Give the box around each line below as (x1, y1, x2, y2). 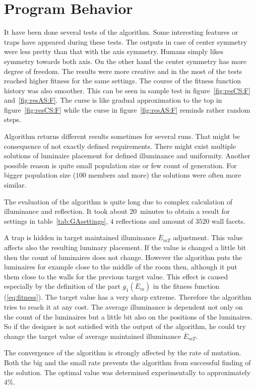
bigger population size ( (4, 170, 76, 180)
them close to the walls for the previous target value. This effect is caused (4, 271, 228, 281)
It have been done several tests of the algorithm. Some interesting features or (4, 27, 238, 37)
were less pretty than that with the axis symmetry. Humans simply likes (4, 46, 224, 57)
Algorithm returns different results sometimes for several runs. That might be (4, 131, 240, 141)
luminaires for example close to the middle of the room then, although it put (4, 261, 238, 272)
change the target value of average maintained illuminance (4, 330, 181, 341)
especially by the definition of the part (4, 281, 121, 291)
